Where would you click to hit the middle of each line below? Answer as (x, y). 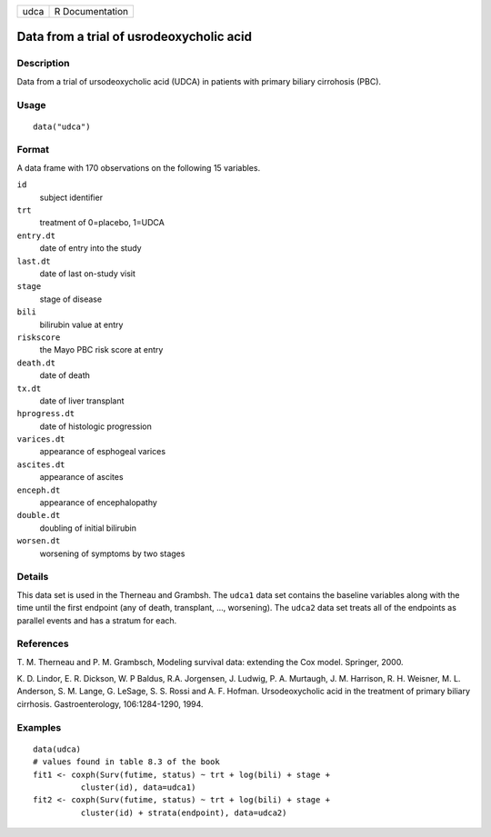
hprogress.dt (46, 414)
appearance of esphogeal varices (103, 452)
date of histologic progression (95, 426)
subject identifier (71, 197)
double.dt (39, 515)
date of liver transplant (82, 401)
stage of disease (71, 299)
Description (43, 64)
